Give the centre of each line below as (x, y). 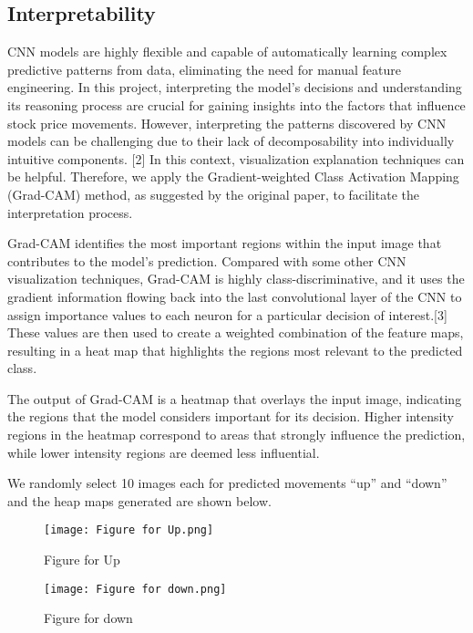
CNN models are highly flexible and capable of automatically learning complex (227, 52)
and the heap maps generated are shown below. (139, 500)
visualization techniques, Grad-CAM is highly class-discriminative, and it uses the (236, 279)
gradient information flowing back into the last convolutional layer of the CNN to (235, 296)
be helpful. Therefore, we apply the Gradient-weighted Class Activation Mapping (233, 176)
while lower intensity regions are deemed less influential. (164, 452)
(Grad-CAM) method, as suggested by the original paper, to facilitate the (213, 194)
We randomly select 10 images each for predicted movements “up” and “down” (227, 483)
